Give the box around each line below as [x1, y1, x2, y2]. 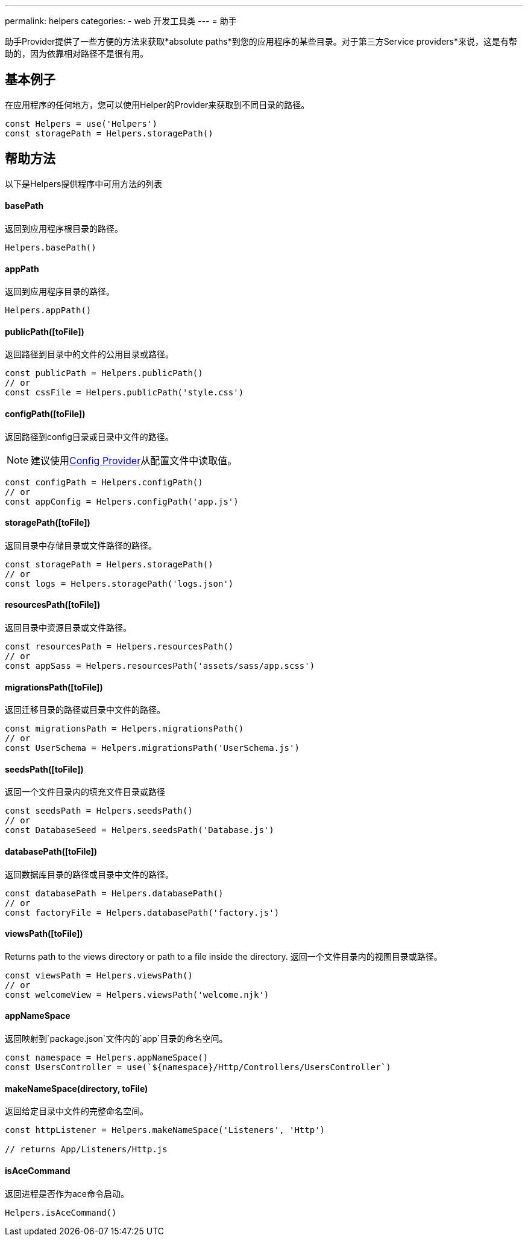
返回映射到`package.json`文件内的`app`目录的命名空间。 [5, 1033, 228, 1044]
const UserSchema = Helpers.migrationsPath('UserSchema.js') [5, 743, 300, 753]
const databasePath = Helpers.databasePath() [5, 888, 224, 898]
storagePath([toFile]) [5, 517, 90, 528]
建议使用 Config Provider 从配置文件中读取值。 [31, 454, 237, 467]
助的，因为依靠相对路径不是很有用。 [5, 48, 148, 59]
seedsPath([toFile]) [5, 764, 84, 774]
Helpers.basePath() [5, 242, 96, 252]
